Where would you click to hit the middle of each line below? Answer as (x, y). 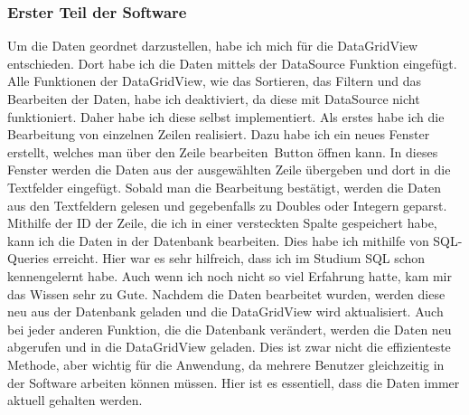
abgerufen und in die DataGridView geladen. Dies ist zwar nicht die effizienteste (229, 347)
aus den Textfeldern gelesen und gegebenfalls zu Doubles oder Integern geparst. (227, 205)
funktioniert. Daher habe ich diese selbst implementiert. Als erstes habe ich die (226, 116)
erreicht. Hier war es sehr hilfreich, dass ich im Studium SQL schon (239, 258)
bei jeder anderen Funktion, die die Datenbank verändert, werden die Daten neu (230, 329)
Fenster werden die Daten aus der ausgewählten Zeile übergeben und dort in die (229, 170)
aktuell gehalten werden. (75, 400)
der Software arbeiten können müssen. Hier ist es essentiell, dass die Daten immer (234, 382)
